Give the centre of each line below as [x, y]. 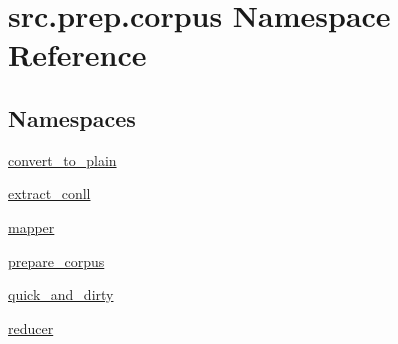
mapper [31, 226]
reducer [31, 327]
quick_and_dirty [61, 294]
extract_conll [49, 193]
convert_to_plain [62, 159]
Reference [77, 54]
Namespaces [72, 117]
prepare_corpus [56, 260]
